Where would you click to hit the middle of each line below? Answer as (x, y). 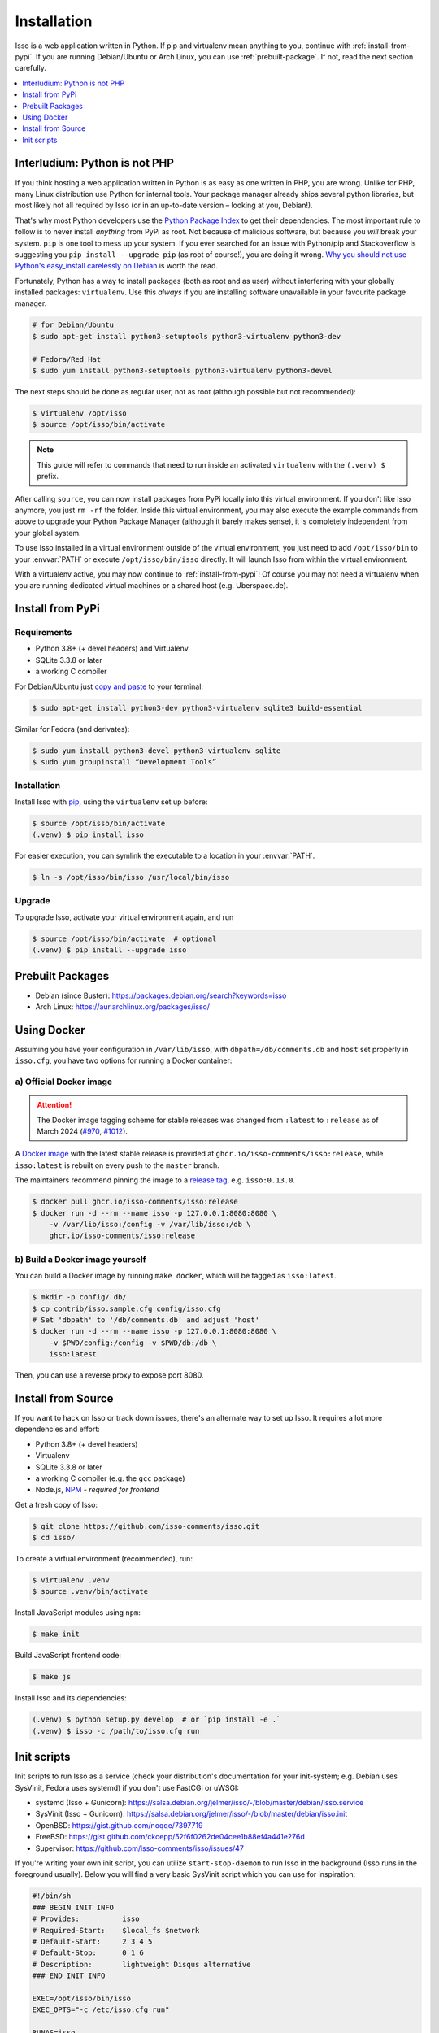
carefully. (30, 68)
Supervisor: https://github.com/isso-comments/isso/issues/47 (139, 1848)
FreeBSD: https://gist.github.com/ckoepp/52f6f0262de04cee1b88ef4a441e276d (170, 1837)
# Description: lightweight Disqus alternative (141, 1964)
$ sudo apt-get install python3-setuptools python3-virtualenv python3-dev (187, 336)
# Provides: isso (86, 1919)
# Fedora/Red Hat (67, 359)
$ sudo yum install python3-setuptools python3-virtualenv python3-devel (182, 371)
